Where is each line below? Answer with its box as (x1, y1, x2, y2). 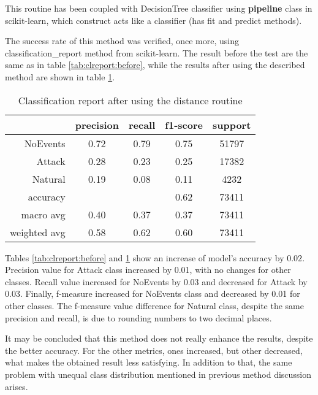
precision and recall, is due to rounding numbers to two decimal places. (5, 311, 272, 324)
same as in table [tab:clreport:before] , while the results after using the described (5, 58, 305, 71)
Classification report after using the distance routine (18, 93, 243, 107)
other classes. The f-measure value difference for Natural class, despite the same (5, 299, 304, 312)
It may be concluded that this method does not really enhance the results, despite (5, 332, 313, 345)
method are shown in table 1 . (5, 70, 115, 83)
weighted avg (10, 224, 66, 239)
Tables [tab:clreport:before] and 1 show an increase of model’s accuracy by (5, 251, 284, 264)
